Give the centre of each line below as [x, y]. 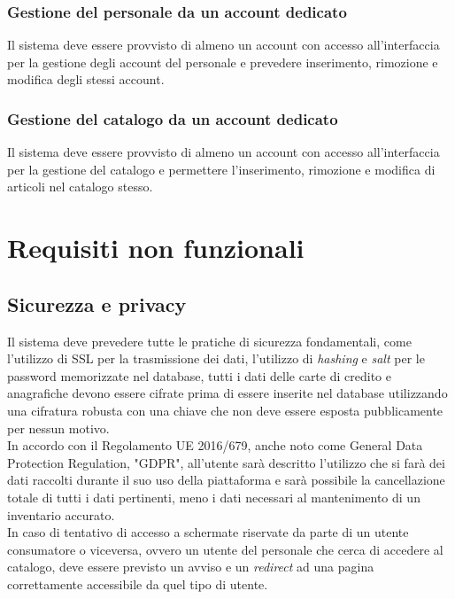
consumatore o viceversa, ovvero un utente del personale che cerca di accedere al [225, 549]
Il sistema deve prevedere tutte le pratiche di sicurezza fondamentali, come [209, 341]
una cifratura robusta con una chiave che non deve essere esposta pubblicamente [225, 410]
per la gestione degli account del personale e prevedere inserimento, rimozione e [223, 62]
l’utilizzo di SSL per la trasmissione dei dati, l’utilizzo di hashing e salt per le [216, 358]
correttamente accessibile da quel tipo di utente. [138, 583]
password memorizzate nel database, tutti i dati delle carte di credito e [199, 375]
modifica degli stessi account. [86, 79]
